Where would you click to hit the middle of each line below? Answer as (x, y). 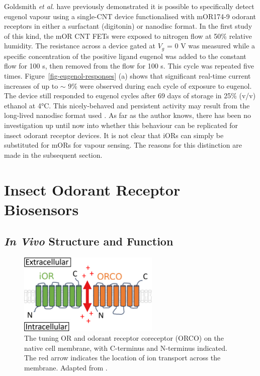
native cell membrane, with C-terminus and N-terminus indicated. (126, 348)
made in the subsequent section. (53, 154)
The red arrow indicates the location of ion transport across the (122, 358)
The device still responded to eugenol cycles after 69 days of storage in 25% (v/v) (130, 96)
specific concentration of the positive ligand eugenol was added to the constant (125, 56)
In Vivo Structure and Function (89, 241)
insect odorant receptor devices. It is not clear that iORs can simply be (114, 135)
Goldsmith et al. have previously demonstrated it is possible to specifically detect (129, 6)
